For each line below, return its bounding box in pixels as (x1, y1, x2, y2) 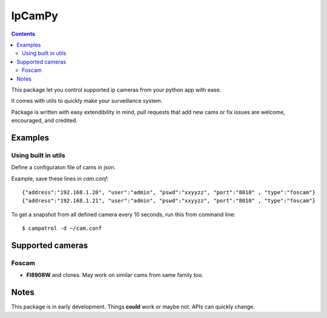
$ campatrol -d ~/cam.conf (22, 225, 102, 232)
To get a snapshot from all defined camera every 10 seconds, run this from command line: (11, 210, 236, 218)
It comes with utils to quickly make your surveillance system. (11, 97, 163, 105)
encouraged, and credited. (11, 117, 78, 124)
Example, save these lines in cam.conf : (11, 175, 109, 182)
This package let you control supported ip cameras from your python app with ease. (11, 86, 222, 93)
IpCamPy (11, 9, 59, 22)
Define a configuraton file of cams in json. (11, 164, 116, 171)
